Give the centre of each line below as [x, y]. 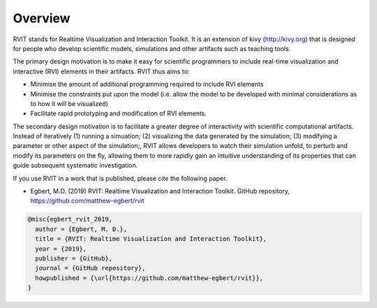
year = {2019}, [61, 249]
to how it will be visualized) [69, 103]
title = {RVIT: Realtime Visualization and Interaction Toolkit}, [151, 239]
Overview [42, 18]
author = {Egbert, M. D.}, [81, 229]
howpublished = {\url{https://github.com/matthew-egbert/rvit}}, [149, 278]
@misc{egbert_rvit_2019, [70, 219]
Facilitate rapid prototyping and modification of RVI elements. [119, 113]
